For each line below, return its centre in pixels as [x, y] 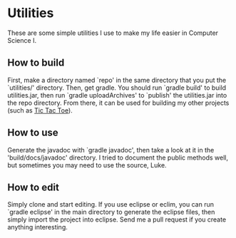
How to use [33, 133]
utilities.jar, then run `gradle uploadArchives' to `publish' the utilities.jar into [117, 95]
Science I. [22, 40]
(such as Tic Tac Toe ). [40, 110]
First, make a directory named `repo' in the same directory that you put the [117, 80]
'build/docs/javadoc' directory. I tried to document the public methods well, [118, 157]
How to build [36, 63]
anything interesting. [37, 227]
